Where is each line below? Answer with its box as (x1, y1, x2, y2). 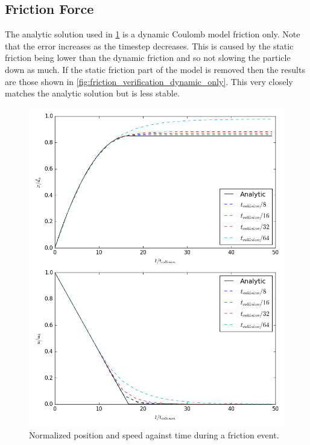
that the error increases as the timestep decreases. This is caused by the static (5, 39, 294, 52)
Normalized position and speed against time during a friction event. (29, 428, 279, 441)
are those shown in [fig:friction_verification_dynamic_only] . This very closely (5, 75, 293, 87)
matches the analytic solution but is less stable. (5, 87, 180, 99)
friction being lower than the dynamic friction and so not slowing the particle (5, 51, 291, 64)
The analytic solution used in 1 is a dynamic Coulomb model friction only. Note (5, 28, 300, 40)
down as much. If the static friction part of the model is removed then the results (5, 63, 305, 75)
